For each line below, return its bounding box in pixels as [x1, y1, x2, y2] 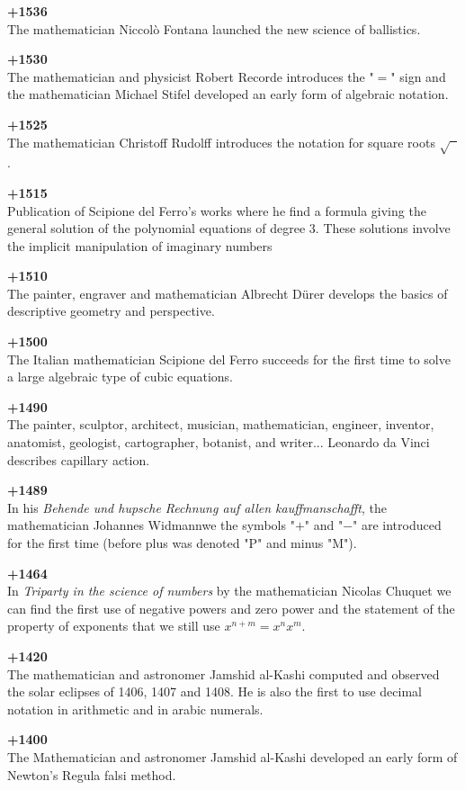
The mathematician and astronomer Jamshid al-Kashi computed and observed [7, 664, 440, 683]
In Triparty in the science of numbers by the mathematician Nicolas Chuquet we [7, 581, 452, 600]
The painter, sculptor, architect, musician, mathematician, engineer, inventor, [7, 415, 434, 434]
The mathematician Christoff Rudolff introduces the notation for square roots [7, 132, 435, 151]
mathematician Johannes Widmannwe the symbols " [7, 516, 295, 534]
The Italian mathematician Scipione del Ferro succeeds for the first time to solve [7, 349, 451, 368]
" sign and [390, 67, 446, 85]
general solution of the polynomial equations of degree [7, 219, 306, 238]
